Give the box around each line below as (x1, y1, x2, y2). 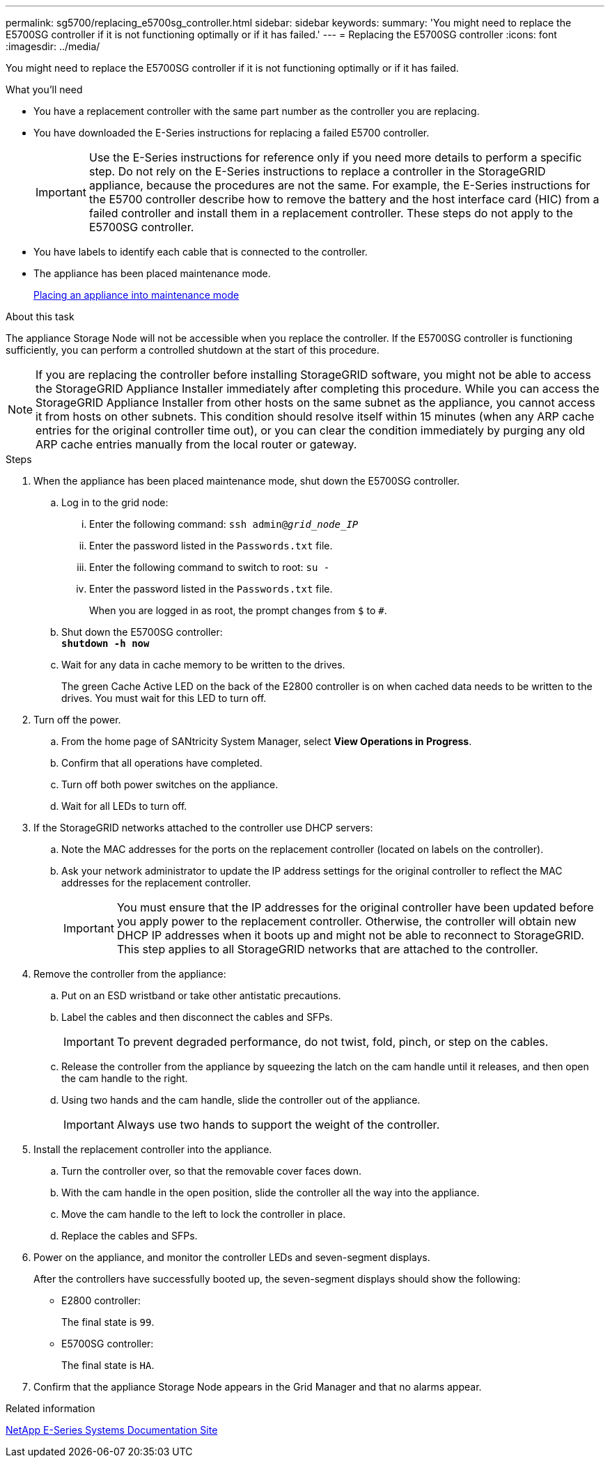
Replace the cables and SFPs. (61, 1230, 198, 1242)
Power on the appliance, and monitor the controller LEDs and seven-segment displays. (33, 1251, 430, 1263)
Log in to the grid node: (61, 496, 169, 508)
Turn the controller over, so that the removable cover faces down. (61, 1165, 362, 1177)
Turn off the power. (33, 714, 121, 726)
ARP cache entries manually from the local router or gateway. (36, 437, 357, 451)
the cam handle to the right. (61, 1072, 188, 1084)
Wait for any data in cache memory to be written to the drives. (61, 659, 345, 671)
